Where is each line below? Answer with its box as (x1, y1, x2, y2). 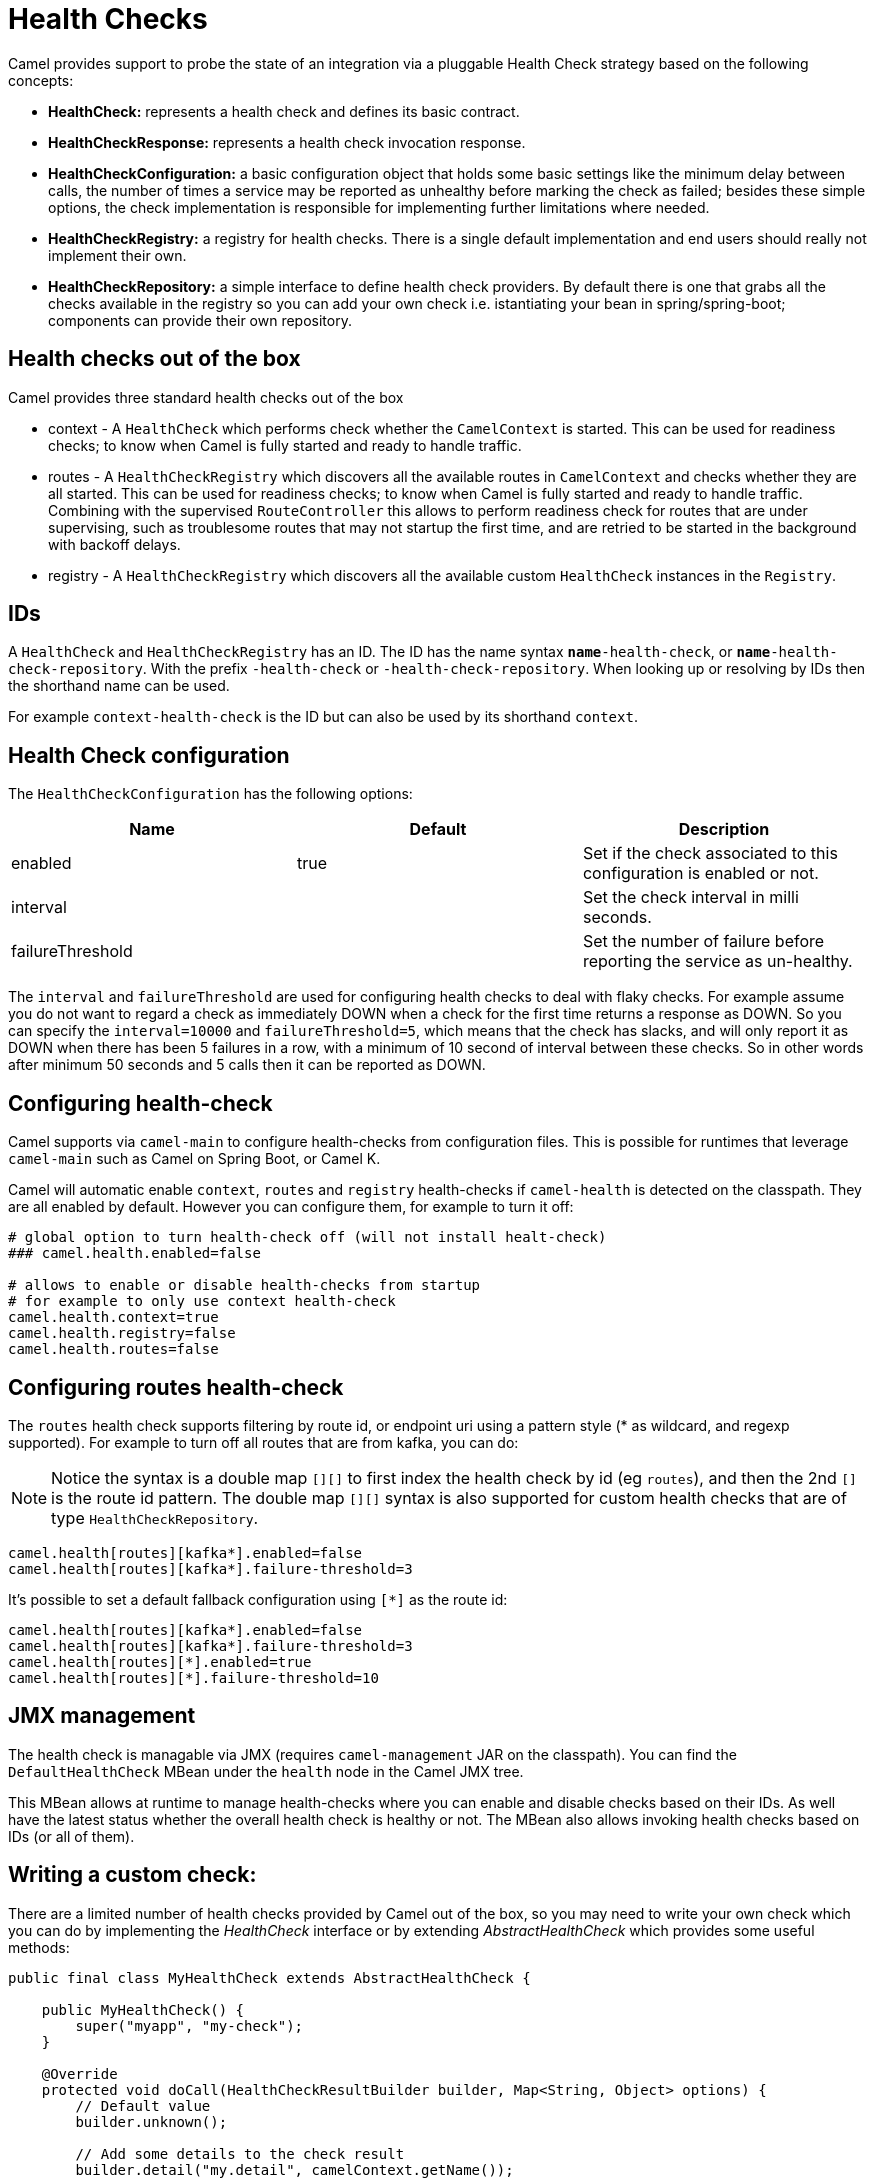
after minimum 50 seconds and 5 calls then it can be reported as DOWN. (8, 1056, 486, 1074)
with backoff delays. (48, 535, 181, 553)
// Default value (75, 2097, 211, 2114)
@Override (41, 2065, 118, 2082)
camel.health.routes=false (8, 1341, 219, 1358)
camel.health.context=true (8, 1309, 219, 1326)
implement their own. (48, 246, 187, 264)
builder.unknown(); (75, 2113, 228, 2130)
